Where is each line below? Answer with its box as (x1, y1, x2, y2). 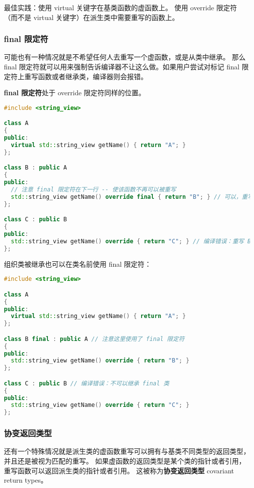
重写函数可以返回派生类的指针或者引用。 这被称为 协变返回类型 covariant (4, 465, 234, 475)
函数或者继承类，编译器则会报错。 (38, 71, 148, 81)
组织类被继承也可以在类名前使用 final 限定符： (4, 258, 151, 269)
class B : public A (4, 164, 67, 171)
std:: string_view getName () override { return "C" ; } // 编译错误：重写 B (11, 237, 251, 245)
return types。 (4, 475, 48, 485)
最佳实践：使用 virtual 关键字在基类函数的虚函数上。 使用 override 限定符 (4, 2, 237, 12)
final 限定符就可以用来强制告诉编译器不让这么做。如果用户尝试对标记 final (4, 62, 240, 71)
